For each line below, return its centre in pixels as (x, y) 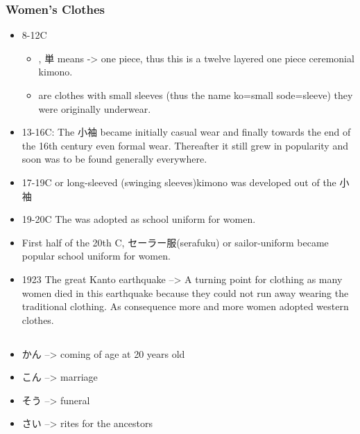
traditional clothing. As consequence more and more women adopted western (185, 306)
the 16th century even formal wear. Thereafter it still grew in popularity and (185, 145)
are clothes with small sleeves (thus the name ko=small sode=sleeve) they (196, 95)
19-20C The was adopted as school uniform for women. (139, 219)
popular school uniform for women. (96, 256)
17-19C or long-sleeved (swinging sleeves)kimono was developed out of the (179, 182)
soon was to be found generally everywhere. (114, 159)
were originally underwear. (95, 108)
